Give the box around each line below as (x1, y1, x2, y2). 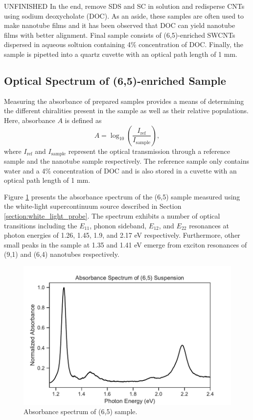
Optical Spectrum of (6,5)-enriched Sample (4, 73, 226, 88)
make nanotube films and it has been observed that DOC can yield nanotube (4, 20, 235, 30)
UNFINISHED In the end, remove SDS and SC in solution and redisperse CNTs (4, 1, 245, 11)
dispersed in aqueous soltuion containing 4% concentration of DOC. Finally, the (4, 39, 243, 49)
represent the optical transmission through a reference (68, 146, 230, 156)
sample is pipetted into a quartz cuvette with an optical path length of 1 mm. (4, 49, 237, 59)
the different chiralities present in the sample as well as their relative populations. (4, 105, 249, 116)
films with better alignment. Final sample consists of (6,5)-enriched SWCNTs (4, 29, 235, 40)
